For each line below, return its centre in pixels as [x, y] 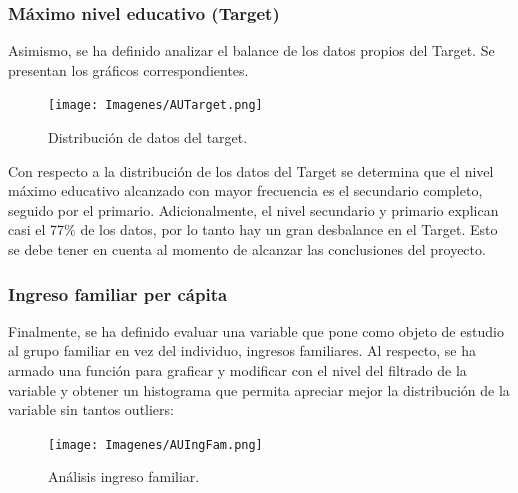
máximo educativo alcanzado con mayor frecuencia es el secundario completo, [245, 190]
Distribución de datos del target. [148, 137]
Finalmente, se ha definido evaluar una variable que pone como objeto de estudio [256, 330]
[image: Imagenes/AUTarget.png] [155, 105]
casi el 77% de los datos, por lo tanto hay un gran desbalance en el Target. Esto [253, 229]
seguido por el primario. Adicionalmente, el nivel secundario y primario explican [253, 209]
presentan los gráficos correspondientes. [128, 69]
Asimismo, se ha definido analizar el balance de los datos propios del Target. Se [251, 50]
